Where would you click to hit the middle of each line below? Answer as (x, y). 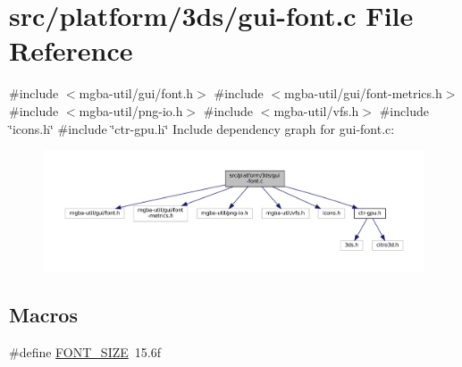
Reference (71, 50)
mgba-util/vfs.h (316, 110)
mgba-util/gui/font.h (136, 93)
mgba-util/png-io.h (131, 110)
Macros (43, 315)
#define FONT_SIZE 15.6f (85, 351)
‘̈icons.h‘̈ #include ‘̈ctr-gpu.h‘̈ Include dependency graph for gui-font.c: (202, 128)
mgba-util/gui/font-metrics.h (363, 93)
